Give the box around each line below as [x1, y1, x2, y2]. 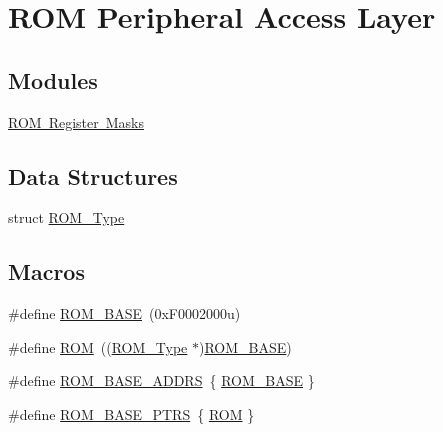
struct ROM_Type [8, 207, 125, 228]
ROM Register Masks [8, 111, 144, 132]
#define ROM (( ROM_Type [8, 336, 188, 357]
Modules [8, 64, 98, 95]
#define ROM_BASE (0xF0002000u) [8, 303, 241, 324]
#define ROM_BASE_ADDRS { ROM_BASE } [8, 370, 315, 391]
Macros [8, 256, 85, 287]
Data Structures [8, 160, 178, 191]
